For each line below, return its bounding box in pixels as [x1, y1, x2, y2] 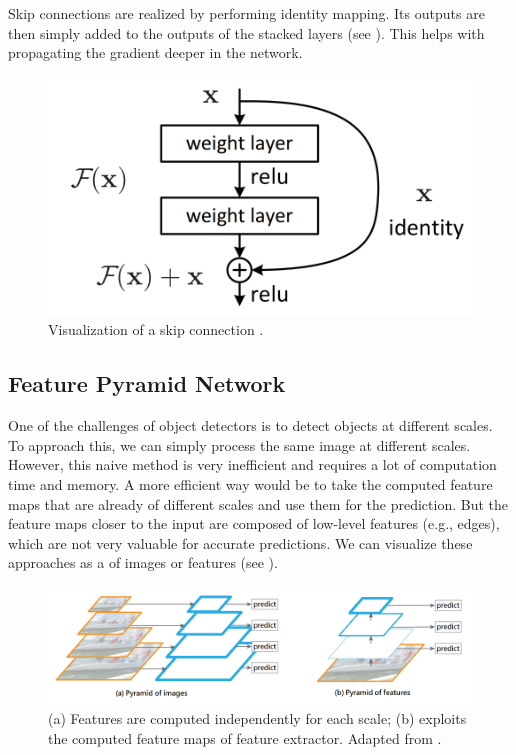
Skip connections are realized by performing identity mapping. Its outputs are [8, 3, 485, 23]
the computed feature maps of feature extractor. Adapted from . [48, 727, 442, 748]
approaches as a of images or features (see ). [8, 552, 278, 573]
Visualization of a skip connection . [48, 319, 264, 340]
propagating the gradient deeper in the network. [8, 42, 303, 63]
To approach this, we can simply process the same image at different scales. [8, 434, 471, 455]
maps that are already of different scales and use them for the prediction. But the [8, 493, 509, 514]
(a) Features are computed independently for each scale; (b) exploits [48, 708, 467, 729]
